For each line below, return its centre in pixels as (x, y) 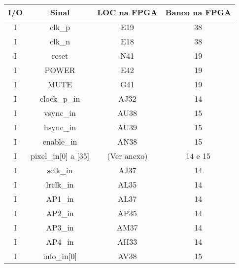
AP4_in (60, 242)
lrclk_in (60, 184)
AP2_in (60, 213)
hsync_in (60, 127)
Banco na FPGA (198, 12)
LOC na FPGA (127, 12)
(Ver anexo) (127, 156)
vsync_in (60, 113)
